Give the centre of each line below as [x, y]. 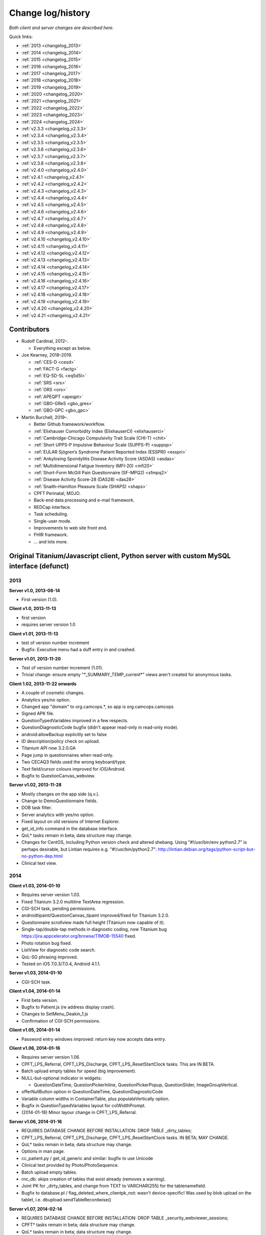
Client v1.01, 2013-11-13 [34, 634]
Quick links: [21, 37]
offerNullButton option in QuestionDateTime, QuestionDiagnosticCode [92, 1092]
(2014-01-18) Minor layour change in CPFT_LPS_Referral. [79, 1112]
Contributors [29, 329]
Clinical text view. [39, 863]
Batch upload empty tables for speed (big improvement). [79, 1071]
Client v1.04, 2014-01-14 [35, 991]
